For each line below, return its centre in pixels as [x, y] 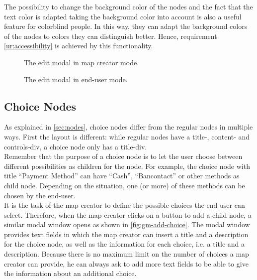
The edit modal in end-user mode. [76, 79]
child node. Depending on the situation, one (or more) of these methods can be [125, 185]
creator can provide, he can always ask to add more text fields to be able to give [126, 263]
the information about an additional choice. [70, 273]
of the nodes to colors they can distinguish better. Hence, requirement [111, 36]
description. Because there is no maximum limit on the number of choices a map [127, 254]
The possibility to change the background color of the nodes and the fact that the [128, 6]
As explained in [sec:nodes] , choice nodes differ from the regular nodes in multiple [128, 127]
